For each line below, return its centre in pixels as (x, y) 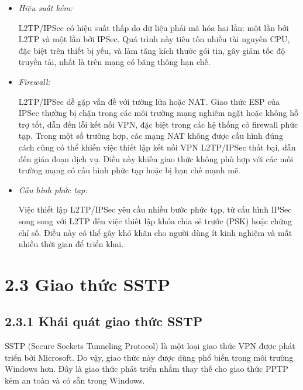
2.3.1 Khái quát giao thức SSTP (104, 321)
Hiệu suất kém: (46, 8)
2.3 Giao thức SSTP (87, 284)
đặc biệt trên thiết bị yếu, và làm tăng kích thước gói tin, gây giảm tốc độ (152, 50)
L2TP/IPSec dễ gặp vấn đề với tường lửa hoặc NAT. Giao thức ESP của (149, 101)
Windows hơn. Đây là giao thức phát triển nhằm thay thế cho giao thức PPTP (147, 369)
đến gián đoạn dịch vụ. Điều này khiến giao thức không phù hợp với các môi (156, 158)
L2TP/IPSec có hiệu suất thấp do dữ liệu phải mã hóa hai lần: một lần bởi (154, 27)
